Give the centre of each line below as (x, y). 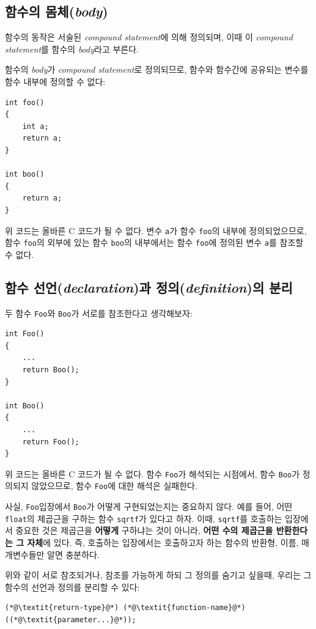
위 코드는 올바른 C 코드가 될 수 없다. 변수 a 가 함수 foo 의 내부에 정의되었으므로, (156, 230)
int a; (35, 126)
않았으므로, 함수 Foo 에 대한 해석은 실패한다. (114, 486)
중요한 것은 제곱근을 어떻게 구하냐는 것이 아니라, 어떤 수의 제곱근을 (144, 530)
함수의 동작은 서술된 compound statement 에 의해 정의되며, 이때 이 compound (149, 37)
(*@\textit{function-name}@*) (184, 608)
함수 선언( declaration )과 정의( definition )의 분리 (149, 287)
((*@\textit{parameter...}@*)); (71, 620)
